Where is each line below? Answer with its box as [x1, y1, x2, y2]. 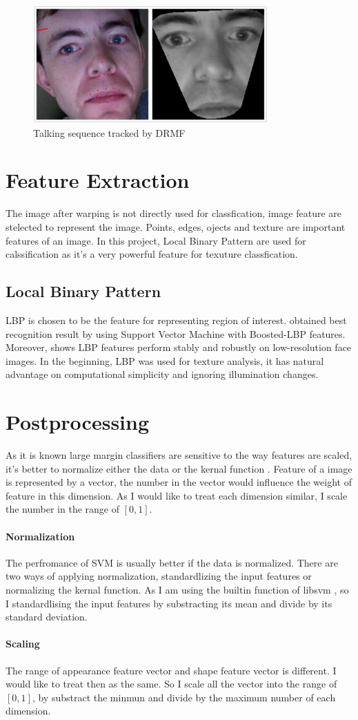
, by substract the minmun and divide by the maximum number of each [32, 690, 336, 704]
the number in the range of [6, 502, 119, 516]
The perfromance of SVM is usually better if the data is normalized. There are [6, 555, 338, 569]
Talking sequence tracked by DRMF [33, 125, 186, 140]
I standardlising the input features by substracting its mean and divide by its [6, 596, 332, 610]
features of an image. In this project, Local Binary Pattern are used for [6, 233, 306, 247]
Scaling [6, 636, 40, 651]
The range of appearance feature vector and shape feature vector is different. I [6, 663, 337, 677]
